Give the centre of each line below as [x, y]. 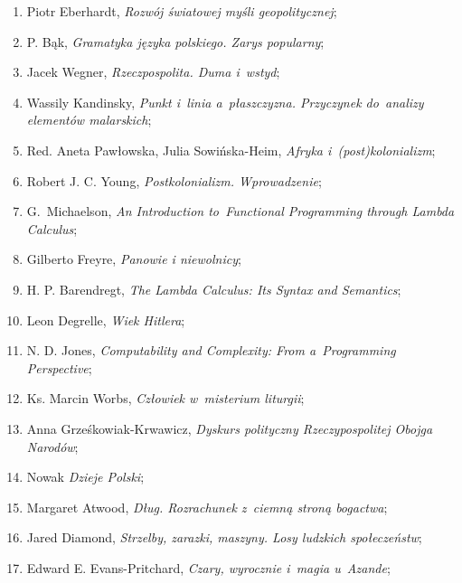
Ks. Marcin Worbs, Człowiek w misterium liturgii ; [165, 398]
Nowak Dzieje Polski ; [85, 477]
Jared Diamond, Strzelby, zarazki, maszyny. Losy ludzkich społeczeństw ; [224, 537]
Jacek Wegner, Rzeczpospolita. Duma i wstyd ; [153, 72]
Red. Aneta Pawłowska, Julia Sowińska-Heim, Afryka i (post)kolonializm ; [231, 150]
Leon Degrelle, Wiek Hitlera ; [106, 320]
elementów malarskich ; [89, 120]
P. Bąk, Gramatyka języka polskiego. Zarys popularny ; [175, 41]
